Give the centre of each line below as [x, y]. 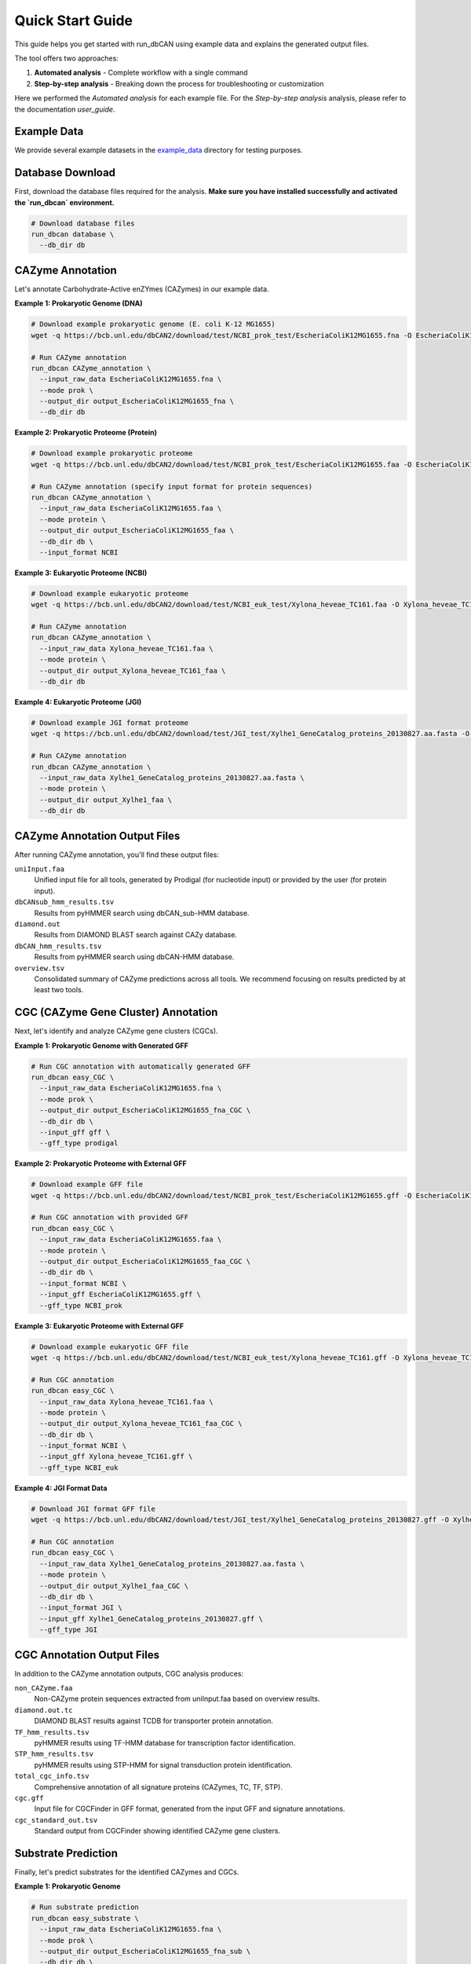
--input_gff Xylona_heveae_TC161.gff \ [116, 1457]
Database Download [65, 173]
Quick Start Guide [74, 20]
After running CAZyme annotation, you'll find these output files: [117, 854]
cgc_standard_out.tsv [56, 1820]
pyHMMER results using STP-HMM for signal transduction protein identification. [163, 1764]
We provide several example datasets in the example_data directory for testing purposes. [159, 150]
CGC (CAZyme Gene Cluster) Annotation [116, 1012]
